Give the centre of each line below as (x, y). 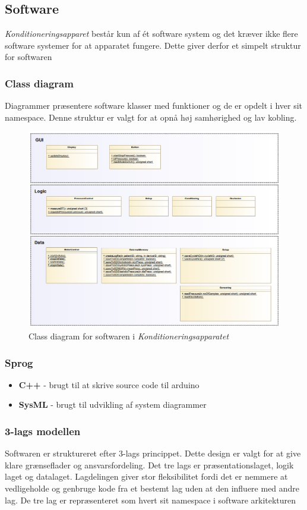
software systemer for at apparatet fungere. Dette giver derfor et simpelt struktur (153, 45)
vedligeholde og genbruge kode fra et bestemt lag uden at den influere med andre (152, 488)
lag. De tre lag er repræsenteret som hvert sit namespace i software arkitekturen (151, 500)
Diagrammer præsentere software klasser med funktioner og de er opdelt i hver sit (154, 106)
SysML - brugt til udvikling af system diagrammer (113, 404)
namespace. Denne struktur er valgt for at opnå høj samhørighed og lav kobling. (151, 117)
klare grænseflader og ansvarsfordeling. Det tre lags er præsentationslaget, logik (149, 465)
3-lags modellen (43, 431)
